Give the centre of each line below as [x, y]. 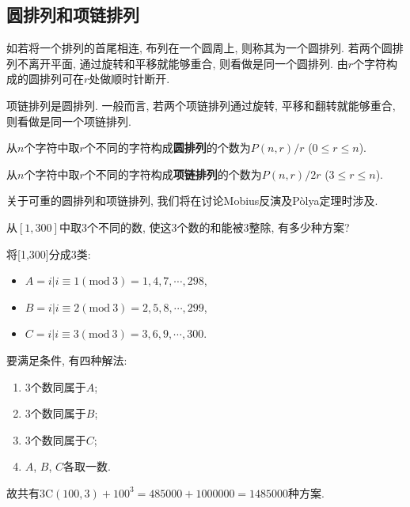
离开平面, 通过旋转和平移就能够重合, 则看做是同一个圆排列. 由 [188, 63]
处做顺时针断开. [129, 79]
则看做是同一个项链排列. [69, 121]
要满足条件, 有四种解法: [67, 359]
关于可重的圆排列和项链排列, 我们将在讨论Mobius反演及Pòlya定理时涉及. [192, 201]
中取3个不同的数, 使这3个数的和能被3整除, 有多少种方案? [204, 227]
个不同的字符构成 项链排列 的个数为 [173, 174]
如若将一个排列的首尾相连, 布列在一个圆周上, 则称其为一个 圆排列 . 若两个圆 [199, 48]
